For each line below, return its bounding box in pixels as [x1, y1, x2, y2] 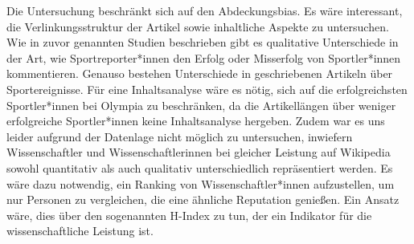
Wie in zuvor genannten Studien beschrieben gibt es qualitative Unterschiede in [6, 34, 399, 51]
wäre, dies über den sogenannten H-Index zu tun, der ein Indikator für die [6, 206, 372, 223]
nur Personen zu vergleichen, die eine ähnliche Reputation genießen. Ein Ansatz [6, 191, 400, 208]
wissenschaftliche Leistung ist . [6, 222, 154, 239]
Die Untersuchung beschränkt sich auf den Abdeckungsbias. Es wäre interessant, [6, 2, 403, 18]
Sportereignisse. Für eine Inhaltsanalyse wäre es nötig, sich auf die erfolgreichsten [6, 80, 408, 97]
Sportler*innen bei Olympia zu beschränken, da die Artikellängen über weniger [6, 96, 396, 113]
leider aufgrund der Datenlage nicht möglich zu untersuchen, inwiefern [6, 128, 353, 144]
